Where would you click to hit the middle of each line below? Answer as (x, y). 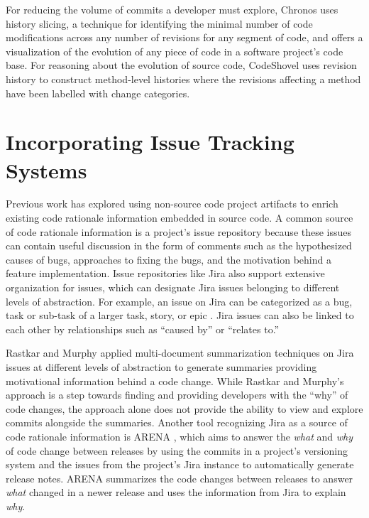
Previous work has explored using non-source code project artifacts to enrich (172, 204)
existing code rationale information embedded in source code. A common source (180, 218)
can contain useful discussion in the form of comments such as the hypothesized (179, 245)
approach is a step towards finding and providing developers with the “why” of (177, 395)
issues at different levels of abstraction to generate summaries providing (161, 367)
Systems (46, 169)
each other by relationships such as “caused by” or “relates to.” (143, 329)
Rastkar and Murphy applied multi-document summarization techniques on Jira (180, 353)
